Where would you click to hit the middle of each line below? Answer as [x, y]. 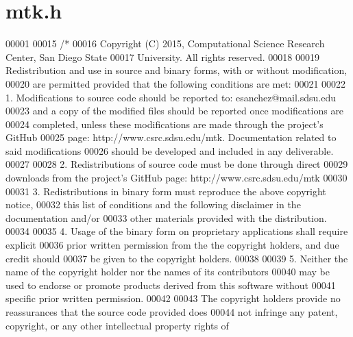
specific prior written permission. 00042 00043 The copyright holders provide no [173, 298]
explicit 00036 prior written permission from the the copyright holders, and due [172, 245]
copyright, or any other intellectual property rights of [117, 325]
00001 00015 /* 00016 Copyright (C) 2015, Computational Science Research [165, 43]
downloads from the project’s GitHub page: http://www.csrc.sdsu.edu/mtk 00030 [176, 178]
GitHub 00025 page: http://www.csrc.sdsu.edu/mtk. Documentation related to [171, 137]
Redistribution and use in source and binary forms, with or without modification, [176, 70]
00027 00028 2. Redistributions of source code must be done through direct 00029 [177, 164]
